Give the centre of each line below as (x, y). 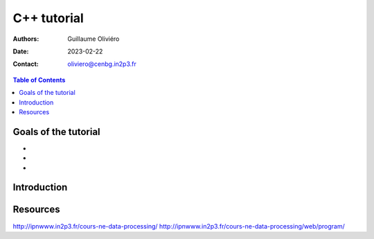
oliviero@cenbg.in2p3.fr (102, 64)
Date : (21, 51)
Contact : (26, 64)
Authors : (26, 39)
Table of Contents (39, 80)
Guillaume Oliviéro (93, 39)
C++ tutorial (48, 18)
